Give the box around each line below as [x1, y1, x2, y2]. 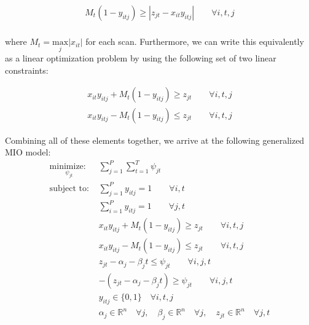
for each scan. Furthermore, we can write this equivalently [85, 35, 304, 48]
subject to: [49, 184, 89, 193]
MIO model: [5, 146, 51, 159]
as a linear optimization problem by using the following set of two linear [5, 52, 276, 65]
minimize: [49, 162, 86, 171]
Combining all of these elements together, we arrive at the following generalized [5, 133, 305, 146]
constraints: [5, 63, 49, 76]
